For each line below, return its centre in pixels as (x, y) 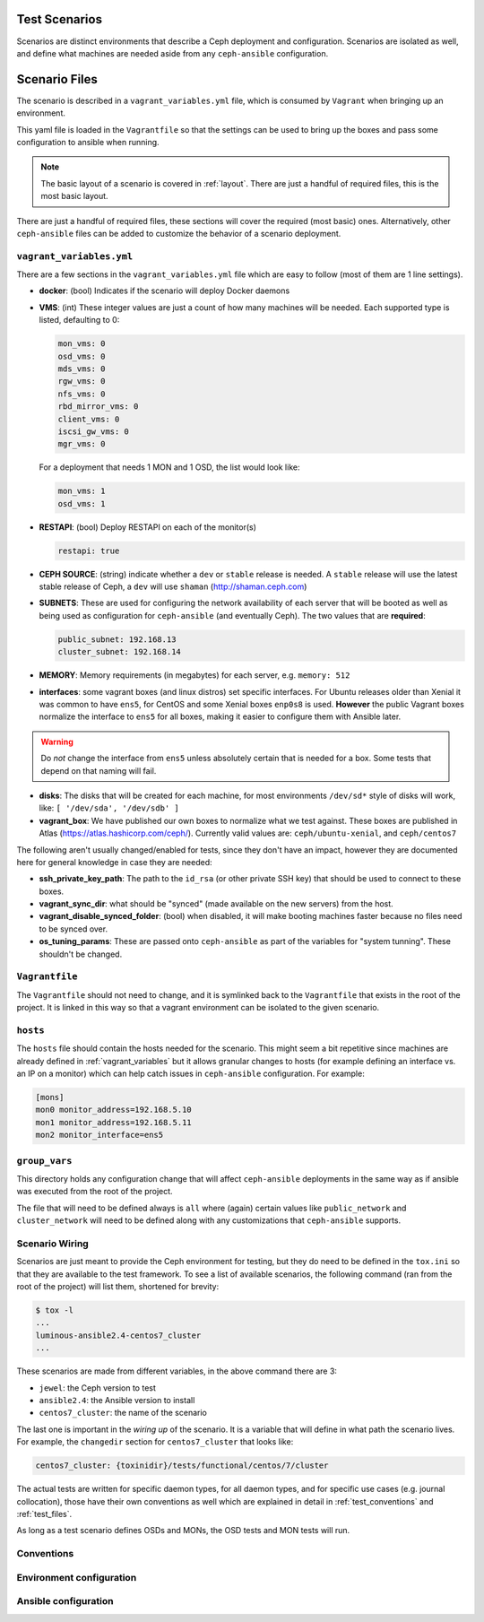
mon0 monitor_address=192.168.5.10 (113, 1110)
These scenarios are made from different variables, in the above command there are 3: (177, 1371)
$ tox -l (55, 1310)
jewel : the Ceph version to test (98, 1388)
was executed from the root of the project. (95, 1192)
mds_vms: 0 (82, 369)
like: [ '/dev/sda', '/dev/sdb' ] (109, 808)
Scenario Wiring (52, 1244)
